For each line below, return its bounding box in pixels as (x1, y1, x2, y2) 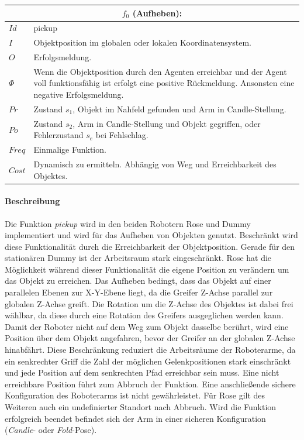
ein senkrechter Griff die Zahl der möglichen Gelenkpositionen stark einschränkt (5, 355, 291, 367)
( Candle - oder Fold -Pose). (5, 424, 97, 436)
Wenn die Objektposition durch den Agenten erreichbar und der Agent (33, 65, 287, 77)
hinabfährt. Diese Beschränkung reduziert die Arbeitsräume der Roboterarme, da (5, 343, 296, 356)
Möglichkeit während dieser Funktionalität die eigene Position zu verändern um (5, 263, 289, 275)
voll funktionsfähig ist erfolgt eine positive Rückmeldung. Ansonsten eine (33, 77, 295, 89)
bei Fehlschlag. (95, 129, 148, 141)
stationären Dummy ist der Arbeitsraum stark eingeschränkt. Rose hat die (5, 252, 272, 264)
